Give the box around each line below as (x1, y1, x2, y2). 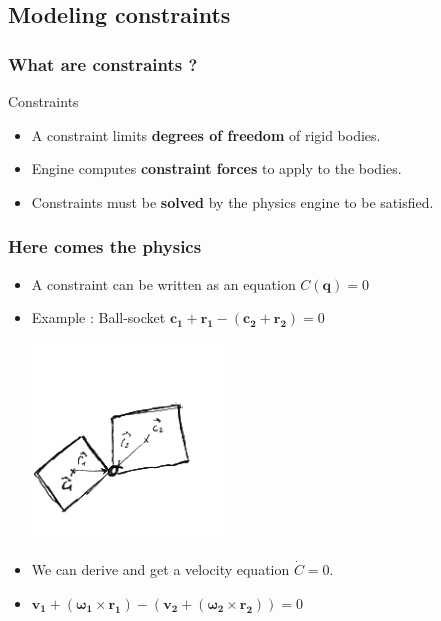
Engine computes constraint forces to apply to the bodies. (31, 158, 402, 179)
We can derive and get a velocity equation (31, 559, 290, 580)
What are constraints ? (8, 51, 198, 76)
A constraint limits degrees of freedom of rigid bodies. (31, 124, 381, 145)
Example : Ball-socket (31, 307, 166, 328)
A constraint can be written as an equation (31, 273, 296, 294)
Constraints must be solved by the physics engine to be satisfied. (31, 191, 434, 212)
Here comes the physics (8, 234, 202, 259)
